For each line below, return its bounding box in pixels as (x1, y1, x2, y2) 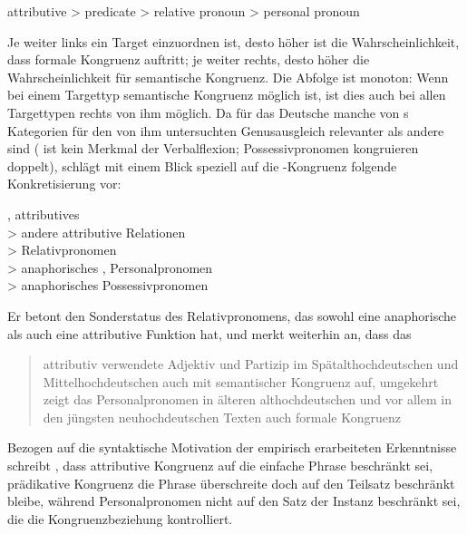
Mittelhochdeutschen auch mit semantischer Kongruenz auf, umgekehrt (43, 372, 439, 391)
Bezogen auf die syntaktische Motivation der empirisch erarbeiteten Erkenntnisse (7, 438, 457, 457)
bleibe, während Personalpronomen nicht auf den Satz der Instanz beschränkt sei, (7, 491, 461, 510)
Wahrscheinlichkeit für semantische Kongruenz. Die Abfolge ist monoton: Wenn (7, 67, 449, 86)
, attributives (7, 204, 80, 223)
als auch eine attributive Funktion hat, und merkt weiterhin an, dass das (7, 324, 412, 343)
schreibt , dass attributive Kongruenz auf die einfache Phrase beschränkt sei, (7, 456, 433, 475)
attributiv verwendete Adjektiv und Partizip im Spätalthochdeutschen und (43, 354, 459, 374)
